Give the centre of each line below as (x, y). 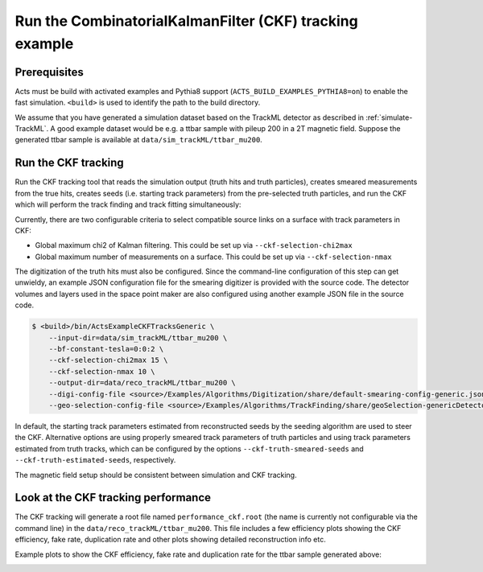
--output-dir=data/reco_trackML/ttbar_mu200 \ (142, 383)
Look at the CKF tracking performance (113, 498)
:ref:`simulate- (389, 117)
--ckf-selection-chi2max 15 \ (108, 360)
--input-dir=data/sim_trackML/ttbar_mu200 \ (138, 337)
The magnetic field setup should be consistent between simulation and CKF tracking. (156, 475)
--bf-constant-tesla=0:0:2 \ (106, 349)
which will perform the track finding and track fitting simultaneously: (128, 204)
